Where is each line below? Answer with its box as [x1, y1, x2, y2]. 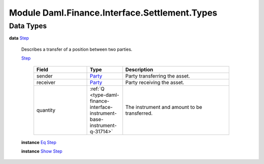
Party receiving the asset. [125, 79, 184, 85]
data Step [9, 35, 29, 41]
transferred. [125, 110, 153, 117]
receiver [36, 79, 56, 85]
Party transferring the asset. [125, 72, 190, 79]
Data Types [9, 21, 47, 30]
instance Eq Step [21, 139, 57, 145]
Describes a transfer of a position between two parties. [21, 46, 132, 52]
